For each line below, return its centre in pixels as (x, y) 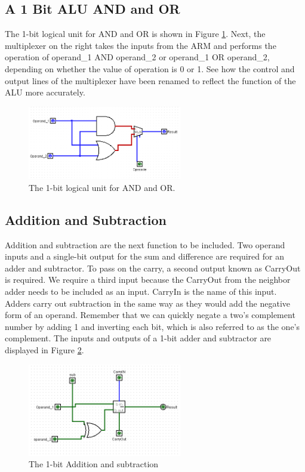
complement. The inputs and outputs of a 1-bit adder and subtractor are (138, 338)
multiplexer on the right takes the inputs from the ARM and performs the (141, 45)
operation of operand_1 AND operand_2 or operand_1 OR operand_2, (137, 57)
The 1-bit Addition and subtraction (94, 464)
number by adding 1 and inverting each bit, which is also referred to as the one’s (152, 326)
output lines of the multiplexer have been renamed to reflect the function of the (150, 80)
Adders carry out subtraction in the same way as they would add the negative (148, 303)
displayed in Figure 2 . (44, 350)
